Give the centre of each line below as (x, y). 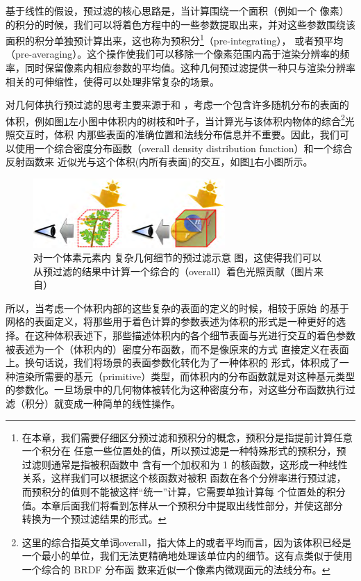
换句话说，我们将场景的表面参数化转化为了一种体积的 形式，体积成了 (182, 362)
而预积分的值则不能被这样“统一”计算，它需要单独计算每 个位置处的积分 (184, 492)
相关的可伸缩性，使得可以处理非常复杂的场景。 (112, 81)
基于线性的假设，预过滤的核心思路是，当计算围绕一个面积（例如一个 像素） (177, 10)
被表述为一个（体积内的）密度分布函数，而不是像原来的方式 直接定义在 (168, 349)
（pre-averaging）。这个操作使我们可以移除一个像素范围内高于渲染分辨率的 (173, 54)
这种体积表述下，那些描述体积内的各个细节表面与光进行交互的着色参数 (195, 335)
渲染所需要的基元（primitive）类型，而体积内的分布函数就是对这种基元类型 (185, 376)
